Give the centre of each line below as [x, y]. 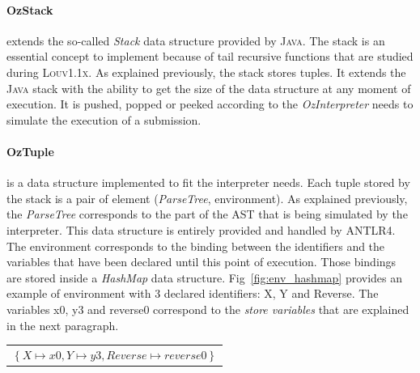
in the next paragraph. [63, 325]
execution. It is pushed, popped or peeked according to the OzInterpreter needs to [210, 104]
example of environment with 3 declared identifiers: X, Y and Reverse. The [193, 293]
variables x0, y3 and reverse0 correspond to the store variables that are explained [208, 309]
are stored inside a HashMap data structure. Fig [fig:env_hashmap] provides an [205, 277]
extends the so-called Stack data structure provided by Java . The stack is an [196, 40]
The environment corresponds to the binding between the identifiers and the [196, 246]
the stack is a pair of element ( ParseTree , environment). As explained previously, [207, 198]
